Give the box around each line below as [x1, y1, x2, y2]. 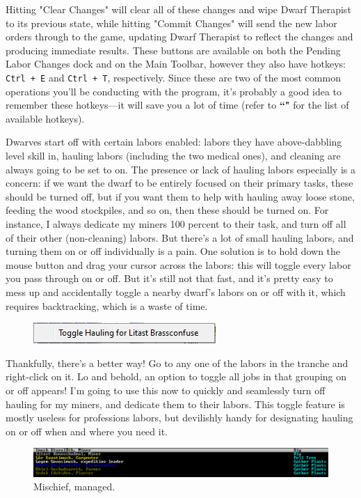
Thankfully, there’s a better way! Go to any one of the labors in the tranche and [6, 355, 348, 370]
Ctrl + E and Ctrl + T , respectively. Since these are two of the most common [6, 70, 341, 84]
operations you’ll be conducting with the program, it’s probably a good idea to [6, 84, 342, 98]
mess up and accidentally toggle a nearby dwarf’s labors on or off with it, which [6, 284, 346, 299]
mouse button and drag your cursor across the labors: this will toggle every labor [6, 257, 351, 272]
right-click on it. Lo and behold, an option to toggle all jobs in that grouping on [6, 369, 347, 384]
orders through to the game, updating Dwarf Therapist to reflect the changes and [6, 29, 353, 44]
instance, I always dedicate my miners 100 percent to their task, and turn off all [6, 216, 346, 231]
